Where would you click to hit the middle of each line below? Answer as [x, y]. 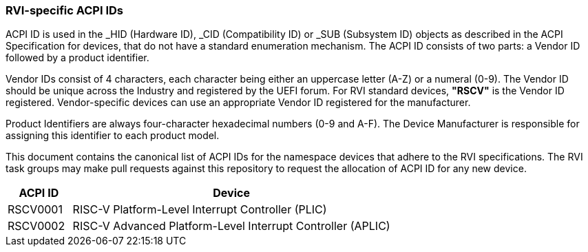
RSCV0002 [36, 226]
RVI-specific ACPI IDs [65, 10]
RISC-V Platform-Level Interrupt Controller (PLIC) [200, 210]
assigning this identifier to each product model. [113, 136]
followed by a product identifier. [77, 58]
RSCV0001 [35, 210]
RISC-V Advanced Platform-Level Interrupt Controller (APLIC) [231, 226]
